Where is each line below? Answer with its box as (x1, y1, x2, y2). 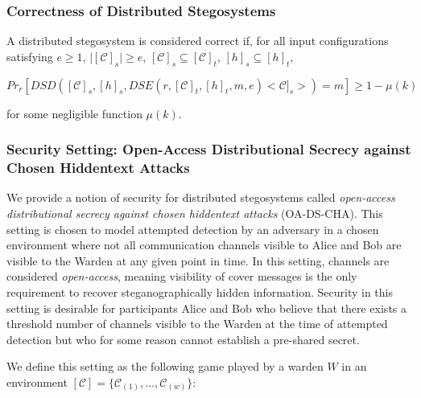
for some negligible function (6, 105, 142, 121)
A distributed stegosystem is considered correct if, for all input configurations (6, 32, 389, 49)
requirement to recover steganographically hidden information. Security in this (6, 283, 393, 300)
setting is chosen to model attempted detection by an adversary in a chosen (6, 220, 379, 237)
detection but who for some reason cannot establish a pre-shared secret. (6, 330, 360, 347)
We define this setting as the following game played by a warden (6, 358, 324, 375)
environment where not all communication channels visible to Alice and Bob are (6, 236, 402, 253)
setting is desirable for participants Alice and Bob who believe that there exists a (6, 299, 407, 316)
